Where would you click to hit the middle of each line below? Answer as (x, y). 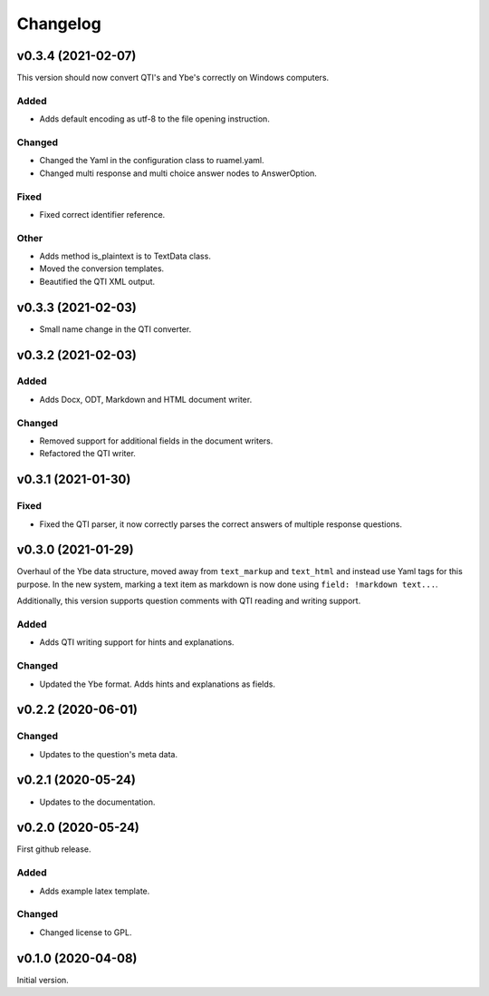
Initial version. (43, 980)
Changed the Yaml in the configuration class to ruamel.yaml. (152, 161)
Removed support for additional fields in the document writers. (156, 441)
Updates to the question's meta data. (109, 754)
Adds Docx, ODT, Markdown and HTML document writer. (146, 399)
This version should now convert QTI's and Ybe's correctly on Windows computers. (173, 78)
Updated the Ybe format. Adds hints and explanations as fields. (158, 684)
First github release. (54, 849)
